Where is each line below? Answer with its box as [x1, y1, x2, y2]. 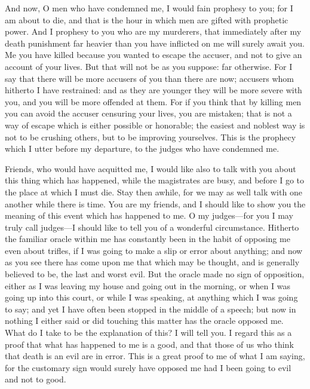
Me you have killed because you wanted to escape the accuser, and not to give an [5, 48, 302, 61]
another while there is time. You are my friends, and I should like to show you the [5, 197, 306, 210]
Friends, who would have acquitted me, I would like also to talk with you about [5, 162, 296, 174]
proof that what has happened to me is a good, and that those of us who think [5, 338, 294, 350]
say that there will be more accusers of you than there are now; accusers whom [5, 72, 294, 84]
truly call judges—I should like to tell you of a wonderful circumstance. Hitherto [5, 220, 299, 233]
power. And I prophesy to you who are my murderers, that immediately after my [5, 25, 302, 38]
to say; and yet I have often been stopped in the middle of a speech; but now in [5, 302, 296, 315]
